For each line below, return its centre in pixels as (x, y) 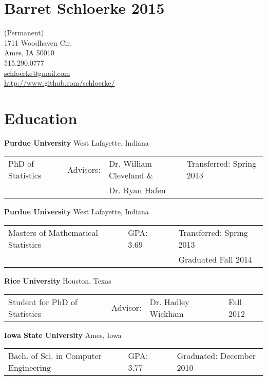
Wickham (167, 313)
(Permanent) (24, 33)
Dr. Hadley (169, 302)
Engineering (30, 368)
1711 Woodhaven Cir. (38, 42)
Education (41, 118)
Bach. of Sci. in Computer (55, 356)
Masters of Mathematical (53, 233)
